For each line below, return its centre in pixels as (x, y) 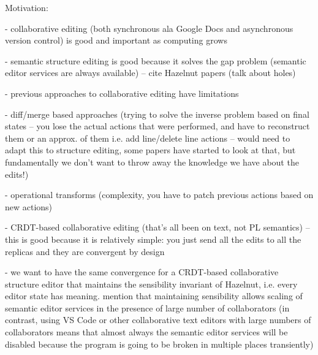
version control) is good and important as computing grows (116, 40)
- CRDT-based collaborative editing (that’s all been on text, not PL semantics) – (157, 227)
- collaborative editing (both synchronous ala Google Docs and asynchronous (149, 28)
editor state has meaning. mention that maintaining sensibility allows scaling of (154, 296)
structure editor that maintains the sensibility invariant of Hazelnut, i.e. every (151, 284)
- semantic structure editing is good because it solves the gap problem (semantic (156, 60)
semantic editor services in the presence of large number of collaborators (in (147, 307)
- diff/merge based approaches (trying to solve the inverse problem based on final (157, 114)
